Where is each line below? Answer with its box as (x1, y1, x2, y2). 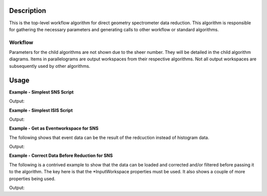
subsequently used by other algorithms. (9, 63, 90, 69)
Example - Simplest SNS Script (9, 89, 74, 95)
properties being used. (9, 176, 56, 182)
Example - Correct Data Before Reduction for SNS (9, 152, 113, 158)
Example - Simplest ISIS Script (9, 107, 73, 113)
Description (9, 6, 46, 15)
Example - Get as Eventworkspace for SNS (9, 125, 99, 131)
